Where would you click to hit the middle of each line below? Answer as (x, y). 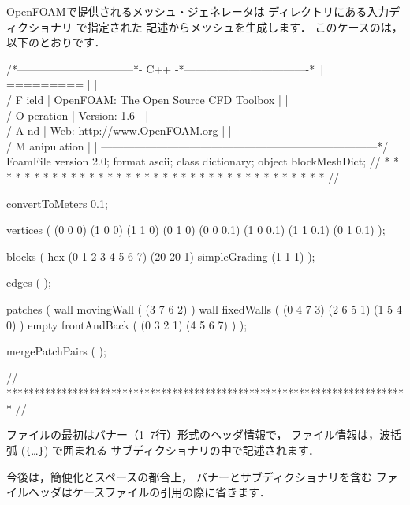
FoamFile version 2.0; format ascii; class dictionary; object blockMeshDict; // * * (203, 161)
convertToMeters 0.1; (57, 203)
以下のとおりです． (56, 42)
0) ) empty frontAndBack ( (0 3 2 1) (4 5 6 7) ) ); (127, 324)
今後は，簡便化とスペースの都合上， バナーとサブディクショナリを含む (189, 476)
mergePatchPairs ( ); (56, 351)
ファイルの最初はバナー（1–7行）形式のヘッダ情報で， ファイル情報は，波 (199, 434)
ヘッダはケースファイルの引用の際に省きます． (149, 492)
